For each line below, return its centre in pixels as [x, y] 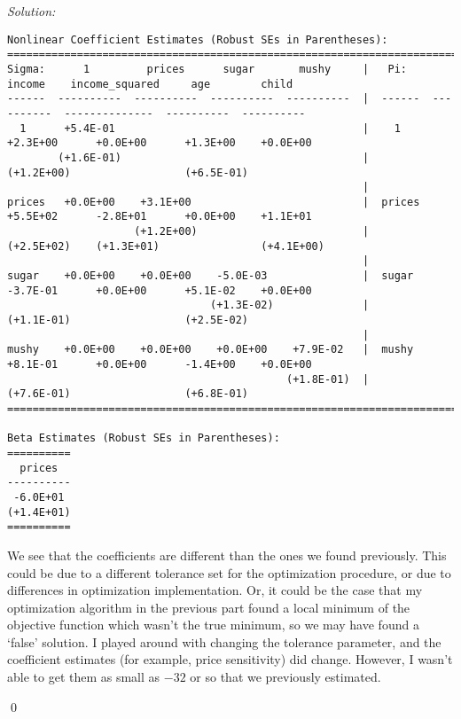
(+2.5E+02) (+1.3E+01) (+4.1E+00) [166, 246]
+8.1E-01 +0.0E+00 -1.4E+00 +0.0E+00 [160, 365]
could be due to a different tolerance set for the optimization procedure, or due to [229, 572]
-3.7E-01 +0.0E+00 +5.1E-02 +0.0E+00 [160, 290]
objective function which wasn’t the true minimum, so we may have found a [213, 625]
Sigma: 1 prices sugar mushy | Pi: [207, 69]
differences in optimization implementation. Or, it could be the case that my [215, 590]
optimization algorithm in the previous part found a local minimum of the [209, 607]
